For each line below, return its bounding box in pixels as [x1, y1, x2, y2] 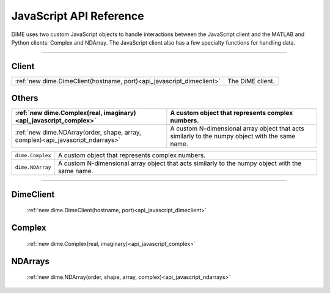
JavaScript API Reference [11, 9, 144, 23]
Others [11, 93, 38, 103]
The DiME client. [227, 76, 275, 85]
